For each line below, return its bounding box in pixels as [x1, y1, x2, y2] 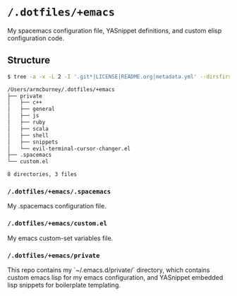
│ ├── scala [7, 125, 49, 132]
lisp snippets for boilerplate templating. [7, 280, 121, 289]
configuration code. [7, 34, 65, 42]
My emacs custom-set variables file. [7, 234, 114, 242]
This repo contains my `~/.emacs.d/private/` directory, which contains [7, 266, 210, 274]
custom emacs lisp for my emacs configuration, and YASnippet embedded [7, 273, 224, 281]
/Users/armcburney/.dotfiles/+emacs [7, 85, 115, 93]
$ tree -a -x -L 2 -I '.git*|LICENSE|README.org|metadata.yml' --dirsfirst [7, 73, 235, 80]
